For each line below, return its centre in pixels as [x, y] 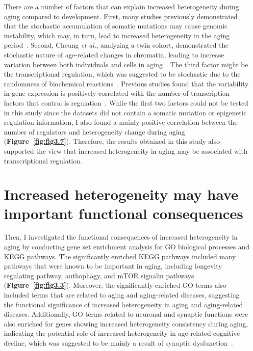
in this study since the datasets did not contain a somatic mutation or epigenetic [125, 112]
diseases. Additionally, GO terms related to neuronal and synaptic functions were [126, 314]
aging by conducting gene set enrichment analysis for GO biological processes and [127, 246]
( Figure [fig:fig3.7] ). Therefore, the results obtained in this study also [112, 141]
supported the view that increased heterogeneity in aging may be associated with [126, 150]
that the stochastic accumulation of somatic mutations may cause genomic [116, 26]
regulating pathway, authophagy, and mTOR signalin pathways [99, 275]
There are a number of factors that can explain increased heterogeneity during [122, 6]
